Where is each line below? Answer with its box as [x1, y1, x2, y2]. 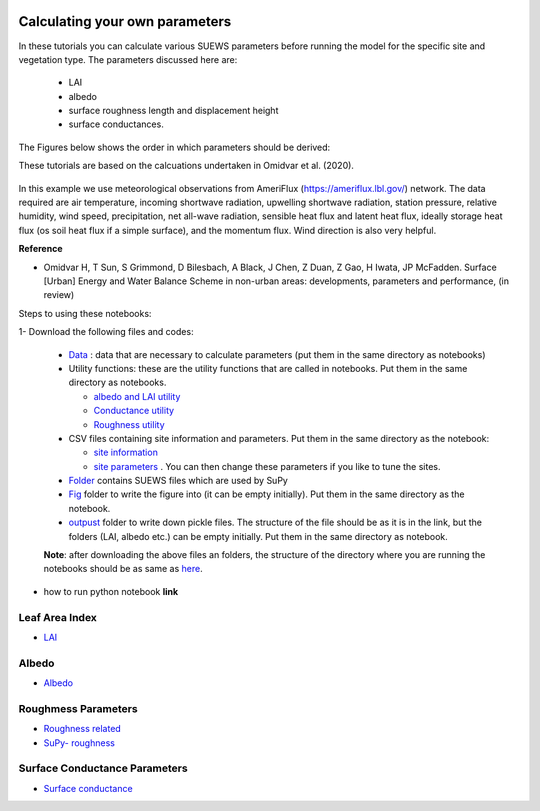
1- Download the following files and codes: [18, 326, 194, 338]
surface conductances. [68, 118, 164, 130]
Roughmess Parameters [18, 701, 139, 715]
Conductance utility [93, 405, 175, 417]
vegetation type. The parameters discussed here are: [18, 53, 238, 65]
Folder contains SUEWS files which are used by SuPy [68, 475, 289, 487]
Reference [18, 243, 63, 255]
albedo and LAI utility [93, 390, 181, 402]
